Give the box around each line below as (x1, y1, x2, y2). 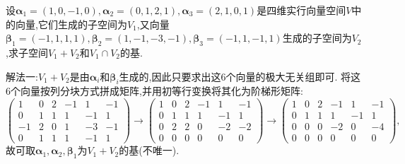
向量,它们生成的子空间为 (15, 16, 127, 31)
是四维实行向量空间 (257, 3, 346, 17)
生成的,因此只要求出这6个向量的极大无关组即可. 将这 (119, 69, 361, 83)
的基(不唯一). (119, 143, 180, 158)
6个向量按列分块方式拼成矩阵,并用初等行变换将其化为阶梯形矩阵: (6, 83, 303, 98)
